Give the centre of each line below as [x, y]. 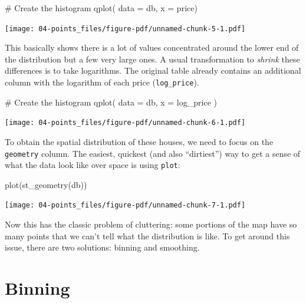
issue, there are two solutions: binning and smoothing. [102, 247]
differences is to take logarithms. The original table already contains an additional [153, 70]
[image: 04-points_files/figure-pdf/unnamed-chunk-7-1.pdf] [125, 205]
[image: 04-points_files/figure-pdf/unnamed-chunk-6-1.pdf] [125, 123]
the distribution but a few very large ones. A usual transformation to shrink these [152, 59]
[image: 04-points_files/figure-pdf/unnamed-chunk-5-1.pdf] [125, 29]
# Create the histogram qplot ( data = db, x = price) [101, 8]
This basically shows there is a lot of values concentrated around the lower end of [152, 47]
